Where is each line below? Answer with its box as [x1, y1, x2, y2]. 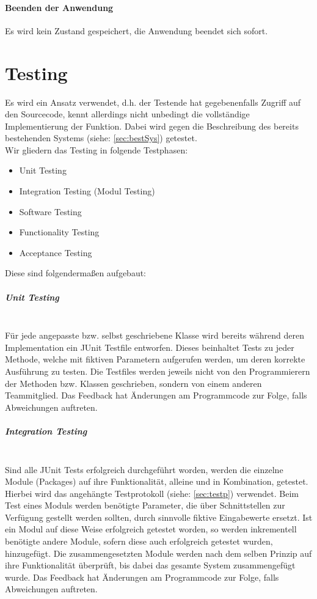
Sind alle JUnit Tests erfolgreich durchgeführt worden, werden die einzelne [5, 463, 283, 476]
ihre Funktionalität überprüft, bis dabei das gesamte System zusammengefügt [5, 559, 296, 571]
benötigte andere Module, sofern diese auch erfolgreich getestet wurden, [5, 535, 273, 548]
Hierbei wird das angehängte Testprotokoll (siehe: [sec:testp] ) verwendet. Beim [5, 487, 299, 499]
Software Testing [19, 205, 82, 218]
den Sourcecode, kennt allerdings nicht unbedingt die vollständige [5, 108, 250, 120]
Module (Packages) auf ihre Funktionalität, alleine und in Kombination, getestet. [5, 475, 308, 488]
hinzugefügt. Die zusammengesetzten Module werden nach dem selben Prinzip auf [5, 546, 312, 559]
